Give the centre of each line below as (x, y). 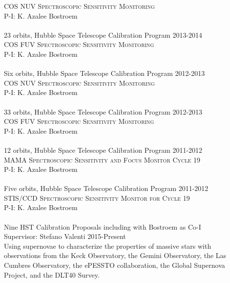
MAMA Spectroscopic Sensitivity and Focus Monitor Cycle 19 (102, 159)
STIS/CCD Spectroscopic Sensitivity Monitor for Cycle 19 (97, 198)
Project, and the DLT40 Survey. (52, 274)
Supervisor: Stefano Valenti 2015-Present (65, 236)
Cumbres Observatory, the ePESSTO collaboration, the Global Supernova (115, 265)
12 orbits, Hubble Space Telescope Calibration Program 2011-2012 (103, 150)
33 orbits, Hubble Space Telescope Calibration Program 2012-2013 (103, 111)
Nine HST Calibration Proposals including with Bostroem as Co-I (103, 226)
